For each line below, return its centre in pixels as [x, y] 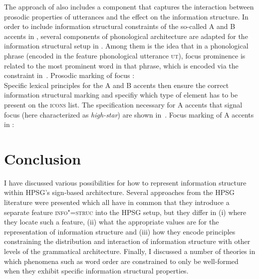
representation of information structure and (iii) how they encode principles [120, 231]
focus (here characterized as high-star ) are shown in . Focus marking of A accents [129, 114]
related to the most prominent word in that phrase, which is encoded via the [121, 65]
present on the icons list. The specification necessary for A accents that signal [123, 104]
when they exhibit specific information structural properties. [96, 271]
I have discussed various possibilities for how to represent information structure [125, 182]
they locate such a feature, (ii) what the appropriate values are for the [112, 222]
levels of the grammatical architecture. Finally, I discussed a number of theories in [130, 251]
